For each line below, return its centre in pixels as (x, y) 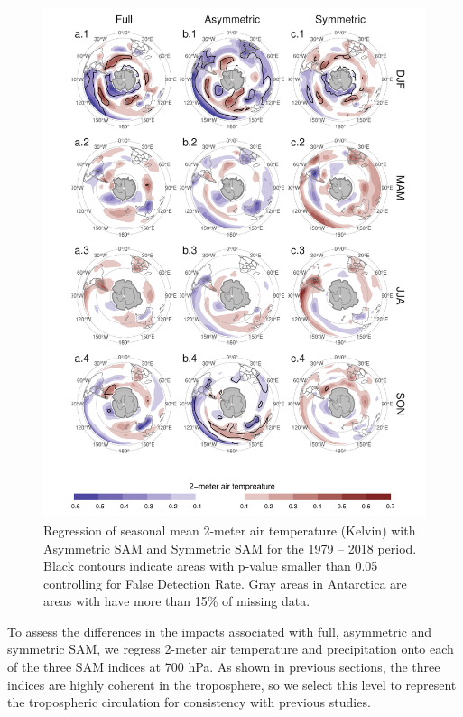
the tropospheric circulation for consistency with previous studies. (189, 702)
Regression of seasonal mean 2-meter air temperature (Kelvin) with (230, 530)
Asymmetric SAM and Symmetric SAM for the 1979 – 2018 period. (230, 548)
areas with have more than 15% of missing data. (177, 601)
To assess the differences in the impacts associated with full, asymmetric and (220, 631)
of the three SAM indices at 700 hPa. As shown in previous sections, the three (224, 667)
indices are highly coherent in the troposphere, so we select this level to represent (232, 684)
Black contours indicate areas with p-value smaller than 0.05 (211, 566)
